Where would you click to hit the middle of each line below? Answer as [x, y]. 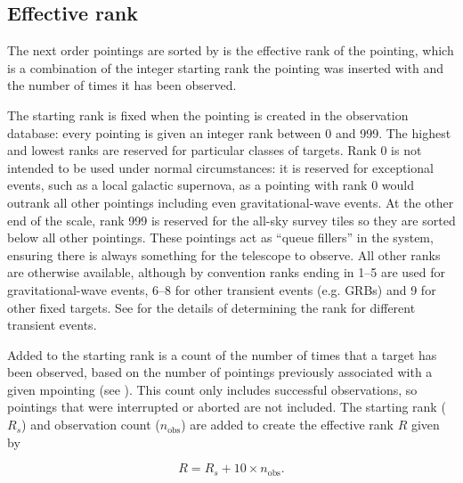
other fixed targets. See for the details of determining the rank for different [211, 307]
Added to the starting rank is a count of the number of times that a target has [222, 354]
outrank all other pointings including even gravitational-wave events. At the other [231, 202]
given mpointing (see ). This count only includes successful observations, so [212, 389]
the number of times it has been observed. [122, 85]
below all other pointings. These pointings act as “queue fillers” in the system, [220, 237]
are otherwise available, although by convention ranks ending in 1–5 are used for [226, 272]
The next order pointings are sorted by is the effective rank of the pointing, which [231, 50]
